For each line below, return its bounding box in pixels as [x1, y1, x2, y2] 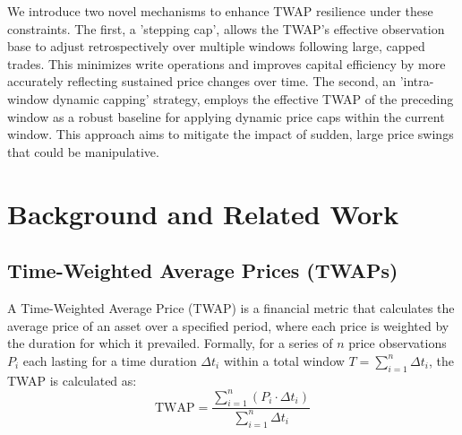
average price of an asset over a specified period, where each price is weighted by [7, 316, 449, 335]
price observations [348, 334, 447, 352]
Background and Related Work [7, 195, 399, 231]
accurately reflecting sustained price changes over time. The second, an [7, 72, 397, 91]
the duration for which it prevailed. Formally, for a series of [7, 334, 333, 352]
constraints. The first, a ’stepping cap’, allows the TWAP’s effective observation [7, 19, 445, 38]
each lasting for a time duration [22, 351, 197, 370]
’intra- [399, 72, 434, 91]
